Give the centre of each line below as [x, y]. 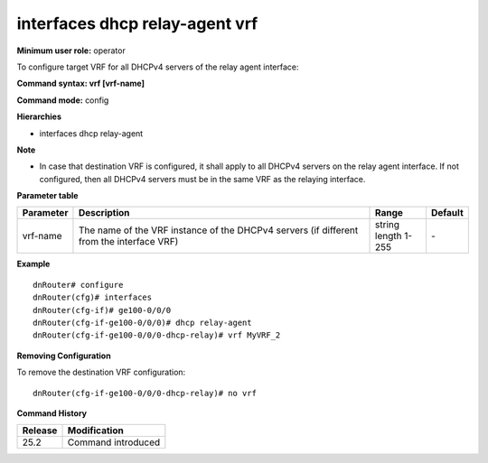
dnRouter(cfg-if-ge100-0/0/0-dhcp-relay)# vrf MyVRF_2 [157, 335]
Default [447, 213]
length [389, 236]
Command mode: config [63, 100]
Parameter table [47, 196]
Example [33, 264]
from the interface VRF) [128, 242]
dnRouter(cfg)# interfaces [93, 297]
